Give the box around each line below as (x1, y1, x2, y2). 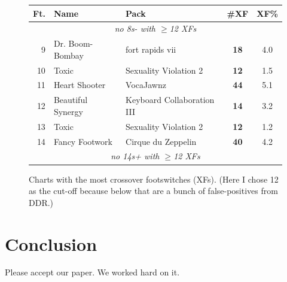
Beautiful (53, 93, 88, 106)
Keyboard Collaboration (126, 93, 215, 106)
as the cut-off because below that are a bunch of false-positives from (29, 184, 278, 197)
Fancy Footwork (53, 135, 112, 147)
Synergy (53, 105, 83, 117)
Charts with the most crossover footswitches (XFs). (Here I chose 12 (29, 172, 279, 185)
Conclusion (5, 231, 97, 256)
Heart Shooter (53, 78, 106, 91)
